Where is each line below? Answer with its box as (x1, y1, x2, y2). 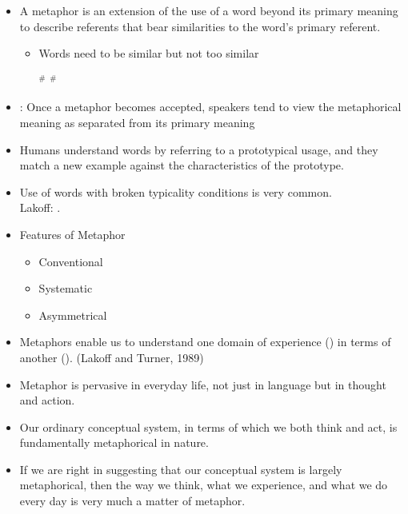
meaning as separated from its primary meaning (19, 114, 255, 130)
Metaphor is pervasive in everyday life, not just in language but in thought (19, 376, 386, 392)
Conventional (38, 253, 103, 269)
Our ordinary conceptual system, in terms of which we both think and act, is (19, 418, 398, 435)
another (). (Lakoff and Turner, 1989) (19, 349, 204, 365)
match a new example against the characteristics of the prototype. (19, 157, 344, 173)
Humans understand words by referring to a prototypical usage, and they (19, 141, 378, 157)
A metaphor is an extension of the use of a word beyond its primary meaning (19, 2, 398, 18)
